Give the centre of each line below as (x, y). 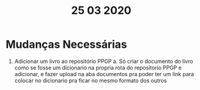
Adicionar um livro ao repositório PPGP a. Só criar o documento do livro (104, 61)
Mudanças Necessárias (67, 44)
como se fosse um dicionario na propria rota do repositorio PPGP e (98, 68)
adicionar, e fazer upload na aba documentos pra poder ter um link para (104, 74)
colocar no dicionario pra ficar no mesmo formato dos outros (91, 80)
